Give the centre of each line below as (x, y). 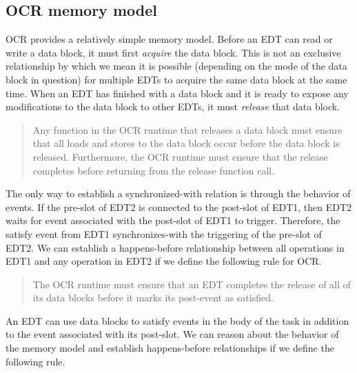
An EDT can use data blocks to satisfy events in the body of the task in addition (177, 320)
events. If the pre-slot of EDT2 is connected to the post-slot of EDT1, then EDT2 (179, 206)
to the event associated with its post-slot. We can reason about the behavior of (172, 334)
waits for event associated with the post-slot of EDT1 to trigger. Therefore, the (173, 220)
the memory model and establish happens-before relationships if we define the (170, 348)
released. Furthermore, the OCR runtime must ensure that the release (180, 156)
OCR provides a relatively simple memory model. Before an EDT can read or (169, 39)
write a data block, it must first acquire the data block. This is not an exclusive (173, 52)
